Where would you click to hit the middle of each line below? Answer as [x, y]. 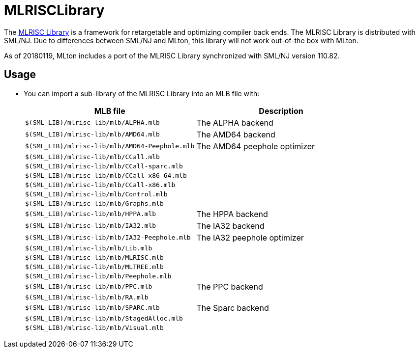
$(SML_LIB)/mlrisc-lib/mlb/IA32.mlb [91, 226]
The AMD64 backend [236, 134]
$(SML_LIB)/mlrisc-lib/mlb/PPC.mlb [89, 287]
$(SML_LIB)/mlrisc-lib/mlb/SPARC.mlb [92, 308]
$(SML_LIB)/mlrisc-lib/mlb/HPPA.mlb [91, 214]
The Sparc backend [233, 308]
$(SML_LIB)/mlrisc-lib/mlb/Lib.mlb [89, 248]
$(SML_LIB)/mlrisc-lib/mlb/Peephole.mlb [98, 276]
